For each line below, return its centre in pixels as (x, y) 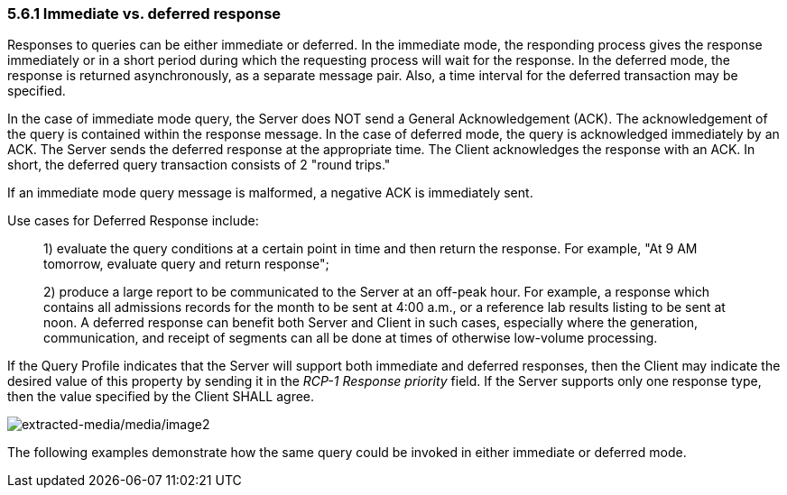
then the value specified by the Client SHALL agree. (161, 397)
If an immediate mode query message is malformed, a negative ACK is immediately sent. (270, 193)
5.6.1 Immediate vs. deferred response (144, 14)
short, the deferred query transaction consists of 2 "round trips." (199, 165)
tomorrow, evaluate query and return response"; (186, 264)
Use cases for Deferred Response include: (133, 221)
